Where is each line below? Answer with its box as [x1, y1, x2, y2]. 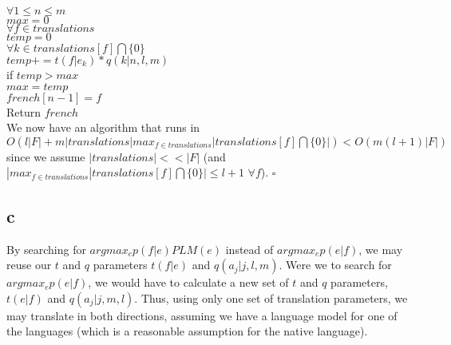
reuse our [6, 256, 52, 273]
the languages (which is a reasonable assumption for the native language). [6, 323, 368, 339]
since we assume [6, 148, 85, 165]
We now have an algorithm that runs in [6, 119, 200, 136]
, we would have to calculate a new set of [88, 274, 289, 291]
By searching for [6, 240, 86, 257]
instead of [225, 240, 274, 257]
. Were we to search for [279, 256, 392, 273]
